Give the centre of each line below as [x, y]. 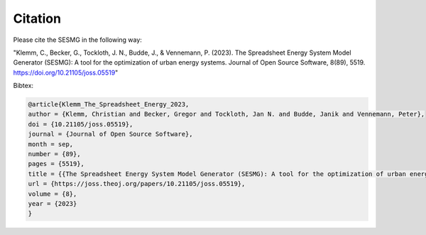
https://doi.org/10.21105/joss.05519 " [66, 72]
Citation [37, 18]
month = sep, [51, 144]
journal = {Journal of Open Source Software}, [110, 134]
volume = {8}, [53, 194]
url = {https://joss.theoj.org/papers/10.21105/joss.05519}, [137, 184]
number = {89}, [54, 154]
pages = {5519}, [56, 164]
